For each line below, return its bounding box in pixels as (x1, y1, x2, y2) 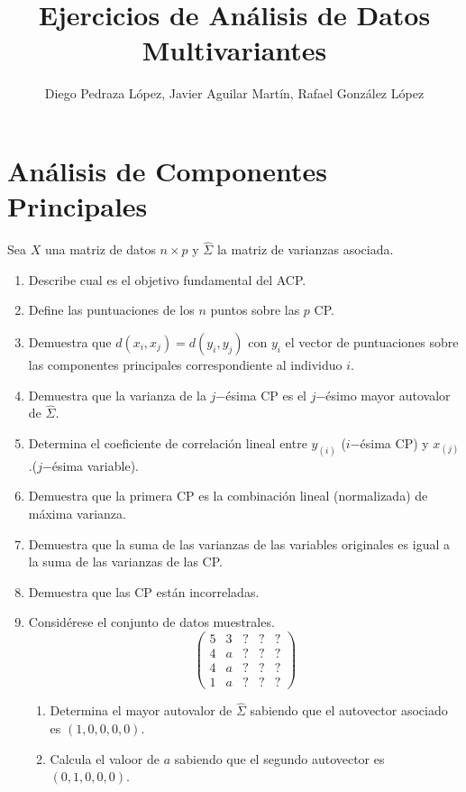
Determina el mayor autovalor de (50, 701, 233, 720)
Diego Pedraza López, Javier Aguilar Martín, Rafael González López (44, 84, 425, 103)
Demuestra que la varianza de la (28, 385, 206, 404)
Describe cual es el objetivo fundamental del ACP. (28, 270, 306, 289)
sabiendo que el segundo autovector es (174, 749, 385, 768)
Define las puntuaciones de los (28, 300, 195, 319)
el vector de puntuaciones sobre (285, 333, 459, 352)
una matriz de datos (44, 240, 156, 259)
